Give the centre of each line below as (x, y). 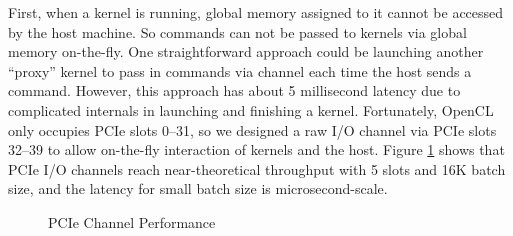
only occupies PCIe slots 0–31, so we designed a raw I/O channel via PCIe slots (252, 129)
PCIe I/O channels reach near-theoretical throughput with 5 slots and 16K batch (257, 168)
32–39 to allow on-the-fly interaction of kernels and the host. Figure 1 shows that (256, 149)
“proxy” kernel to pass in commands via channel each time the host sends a (240, 70)
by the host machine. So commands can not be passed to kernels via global (237, 31)
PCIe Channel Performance (132, 221)
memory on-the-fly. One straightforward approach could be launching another (246, 51)
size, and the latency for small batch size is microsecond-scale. (198, 188)
